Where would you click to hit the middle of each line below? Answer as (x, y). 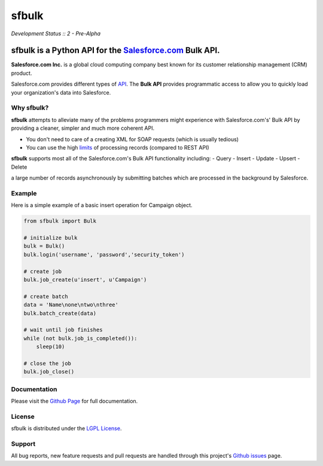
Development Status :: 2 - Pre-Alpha (56, 33)
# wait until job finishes (63, 330)
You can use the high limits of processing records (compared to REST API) (118, 147)
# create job (43, 271)
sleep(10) (51, 347)
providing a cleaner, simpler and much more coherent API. (83, 128)
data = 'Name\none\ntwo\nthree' (71, 305)
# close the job (48, 363)
